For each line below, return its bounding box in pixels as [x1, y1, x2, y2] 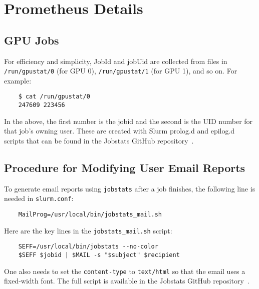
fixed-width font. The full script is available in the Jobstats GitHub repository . [4, 275, 249, 286]
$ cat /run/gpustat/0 [18, 93, 90, 100]
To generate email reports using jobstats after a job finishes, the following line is [4, 183, 255, 193]
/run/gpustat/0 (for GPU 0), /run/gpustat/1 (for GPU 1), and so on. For [4, 65, 237, 76]
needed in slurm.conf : [4, 193, 74, 203]
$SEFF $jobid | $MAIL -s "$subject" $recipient [18, 251, 180, 258]
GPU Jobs [4, 32, 59, 47]
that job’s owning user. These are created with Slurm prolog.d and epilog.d [4, 125, 235, 136]
